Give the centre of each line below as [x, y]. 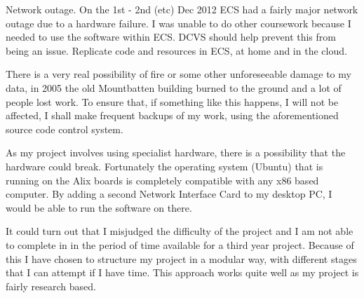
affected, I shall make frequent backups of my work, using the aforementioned [172, 115]
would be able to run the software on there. [99, 207]
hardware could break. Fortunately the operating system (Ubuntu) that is [164, 166]
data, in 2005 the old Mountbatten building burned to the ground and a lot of [174, 87]
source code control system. [65, 129]
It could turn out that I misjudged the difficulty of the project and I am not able [180, 231]
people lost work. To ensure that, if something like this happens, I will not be [172, 101]
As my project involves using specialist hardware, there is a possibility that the [176, 153]
